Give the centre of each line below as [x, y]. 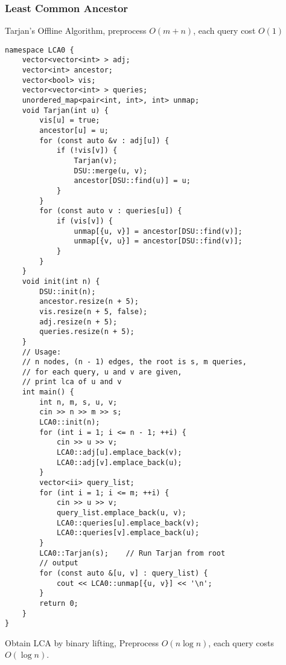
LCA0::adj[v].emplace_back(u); [119, 462]
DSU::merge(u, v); [111, 171]
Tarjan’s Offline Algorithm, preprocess [76, 31]
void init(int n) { [61, 281]
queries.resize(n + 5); [87, 332]
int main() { [48, 392]
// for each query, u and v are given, [102, 372]
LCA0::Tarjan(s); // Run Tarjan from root [132, 553]
